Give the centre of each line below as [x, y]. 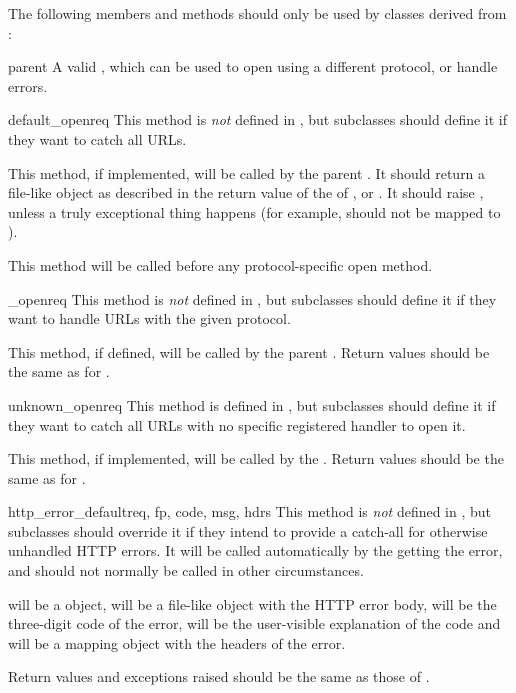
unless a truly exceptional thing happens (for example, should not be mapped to [254, 211]
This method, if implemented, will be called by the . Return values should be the [256, 458]
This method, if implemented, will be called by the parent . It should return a [247, 172]
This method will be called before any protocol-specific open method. [220, 264]
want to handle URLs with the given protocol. [149, 318]
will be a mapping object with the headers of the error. [177, 642]
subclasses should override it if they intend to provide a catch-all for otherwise [248, 530]
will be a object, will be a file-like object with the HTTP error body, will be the [252, 603]
